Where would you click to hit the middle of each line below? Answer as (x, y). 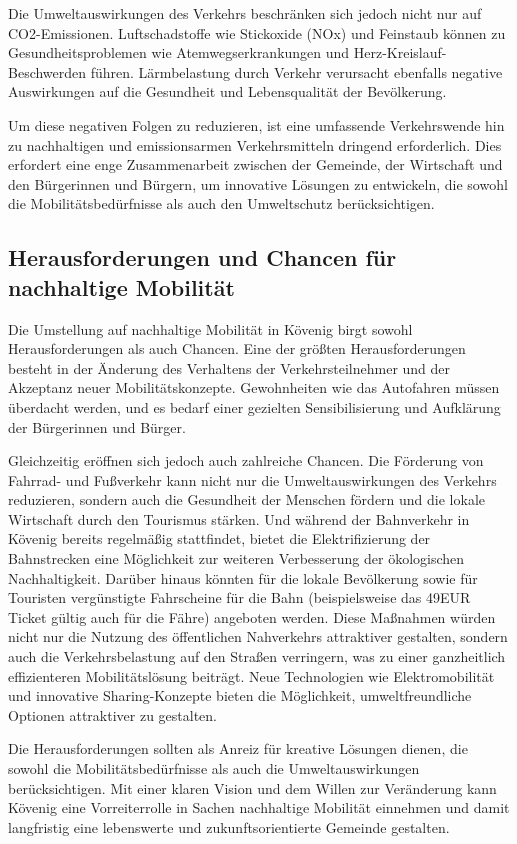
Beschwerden (47, 71)
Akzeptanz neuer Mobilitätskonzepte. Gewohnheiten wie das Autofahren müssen (254, 387)
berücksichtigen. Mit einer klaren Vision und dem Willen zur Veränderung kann (252, 787)
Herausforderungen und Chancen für (202, 257)
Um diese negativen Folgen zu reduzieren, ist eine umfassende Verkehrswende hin (256, 124)
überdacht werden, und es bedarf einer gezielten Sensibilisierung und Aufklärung (254, 406)
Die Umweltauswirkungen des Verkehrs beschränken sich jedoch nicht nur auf (245, 13)
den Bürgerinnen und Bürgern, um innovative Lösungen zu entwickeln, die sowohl (258, 183)
